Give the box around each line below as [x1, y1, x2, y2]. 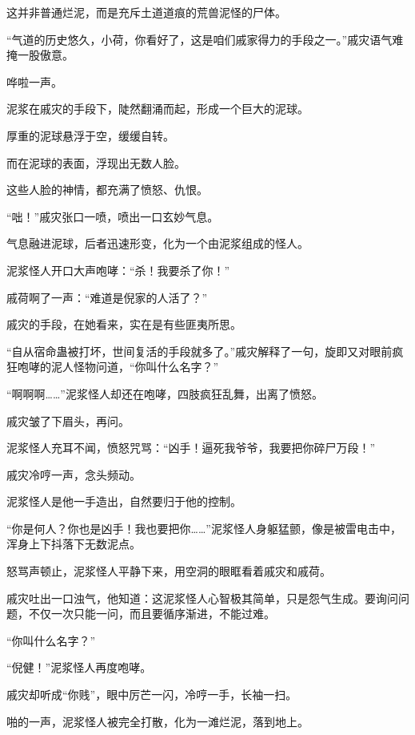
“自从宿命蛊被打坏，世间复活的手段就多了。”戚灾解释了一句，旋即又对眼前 [6, 342, 393, 359]
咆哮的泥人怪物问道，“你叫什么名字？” [17, 358, 219, 375]
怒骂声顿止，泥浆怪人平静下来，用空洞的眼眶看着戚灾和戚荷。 [6, 563, 331, 580]
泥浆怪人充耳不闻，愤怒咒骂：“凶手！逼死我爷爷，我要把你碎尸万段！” [6, 439, 376, 456]
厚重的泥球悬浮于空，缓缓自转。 [6, 127, 174, 143]
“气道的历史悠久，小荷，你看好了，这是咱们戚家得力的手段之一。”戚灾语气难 [6, 30, 404, 47]
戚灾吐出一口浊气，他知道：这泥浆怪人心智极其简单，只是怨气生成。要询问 [6, 589, 398, 606]
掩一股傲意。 [6, 46, 74, 63]
